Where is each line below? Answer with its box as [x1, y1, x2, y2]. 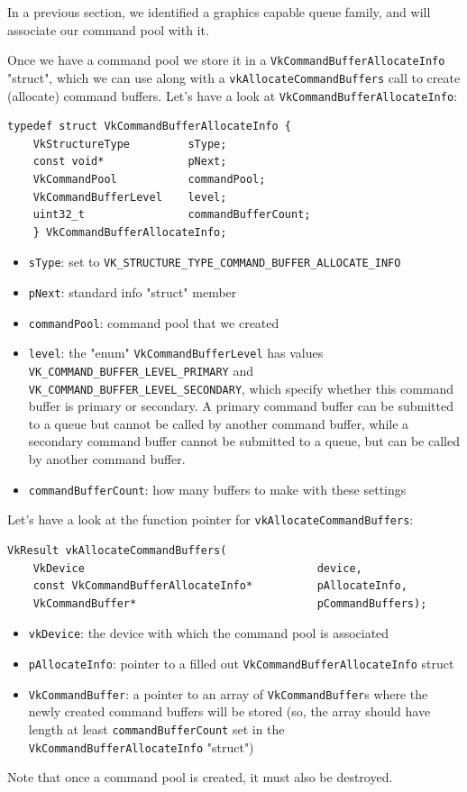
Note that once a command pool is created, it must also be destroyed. [7, 768, 393, 787]
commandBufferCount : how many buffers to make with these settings [28, 479, 407, 498]
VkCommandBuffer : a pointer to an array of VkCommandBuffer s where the [28, 684, 428, 703]
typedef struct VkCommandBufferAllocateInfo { [7, 120, 291, 133]
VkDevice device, [32, 561, 362, 575]
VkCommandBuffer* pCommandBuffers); [32, 596, 427, 610]
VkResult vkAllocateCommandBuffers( [7, 543, 227, 557]
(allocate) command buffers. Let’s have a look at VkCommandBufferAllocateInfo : [7, 86, 457, 105]
